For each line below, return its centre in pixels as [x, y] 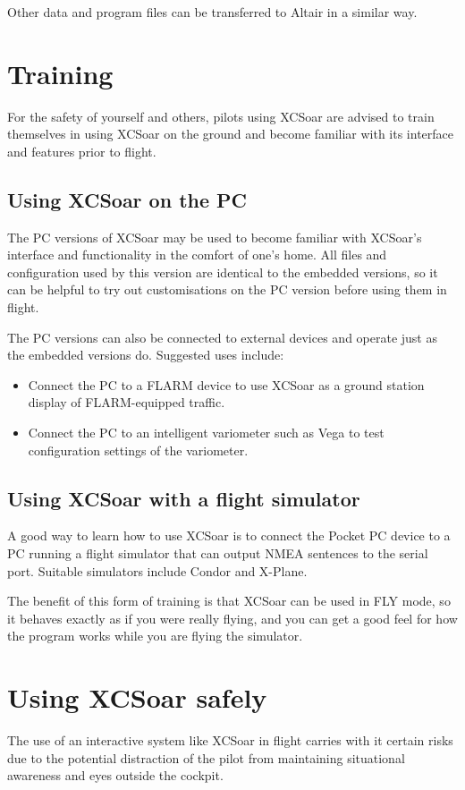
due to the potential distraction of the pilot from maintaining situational [206, 757]
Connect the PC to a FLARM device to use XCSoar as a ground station [226, 384]
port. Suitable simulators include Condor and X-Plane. [157, 570]
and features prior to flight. [82, 151]
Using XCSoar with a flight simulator [184, 498]
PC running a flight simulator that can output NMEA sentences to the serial [218, 553]
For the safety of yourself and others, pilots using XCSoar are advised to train [221, 116]
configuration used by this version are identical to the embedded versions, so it [223, 272]
